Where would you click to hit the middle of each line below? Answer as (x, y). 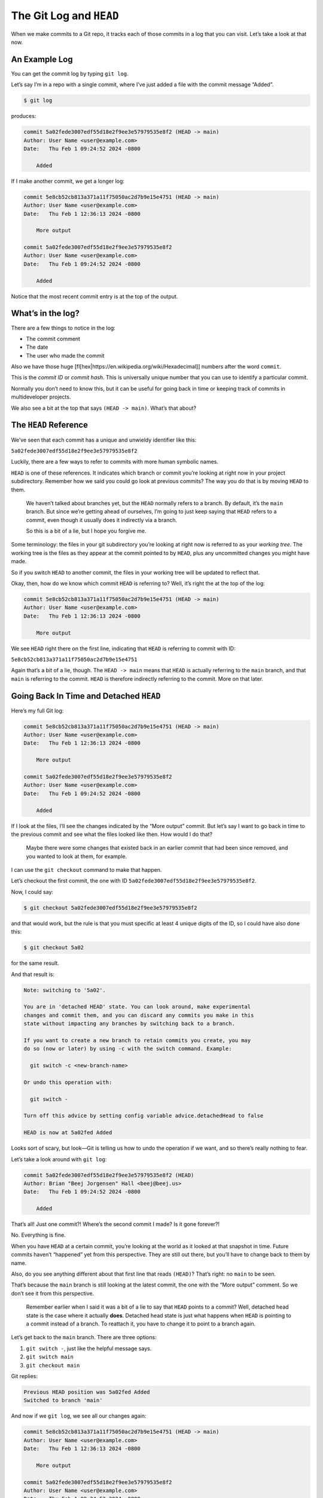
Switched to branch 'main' (63, 1400)
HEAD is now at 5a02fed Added (68, 1133)
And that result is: (33, 974)
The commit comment (53, 339)
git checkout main (53, 1365)
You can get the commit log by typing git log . (70, 73)
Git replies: (25, 1376)
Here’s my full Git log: (37, 711)
